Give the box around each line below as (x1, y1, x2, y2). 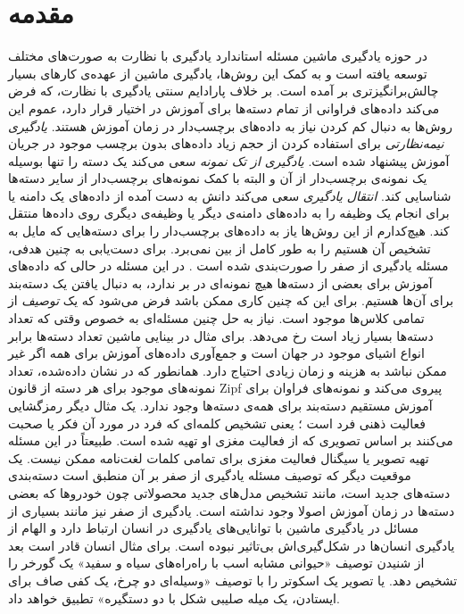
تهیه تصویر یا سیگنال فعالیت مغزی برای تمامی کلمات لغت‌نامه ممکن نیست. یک (8, 448, 429, 467)
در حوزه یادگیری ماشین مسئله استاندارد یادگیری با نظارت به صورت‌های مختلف (8, 46, 427, 65)
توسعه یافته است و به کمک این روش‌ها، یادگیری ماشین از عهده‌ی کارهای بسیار (8, 63, 427, 82)
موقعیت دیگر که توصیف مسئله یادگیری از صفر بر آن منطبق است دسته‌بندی (8, 466, 411, 485)
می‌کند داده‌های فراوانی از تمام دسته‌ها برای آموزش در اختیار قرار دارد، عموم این (8, 98, 440, 117)
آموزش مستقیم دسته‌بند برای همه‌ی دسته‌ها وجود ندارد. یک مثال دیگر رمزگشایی (8, 396, 433, 414)
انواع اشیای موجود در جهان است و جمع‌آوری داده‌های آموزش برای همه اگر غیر (8, 344, 425, 362)
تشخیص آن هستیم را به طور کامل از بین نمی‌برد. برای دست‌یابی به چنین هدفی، (8, 238, 431, 257)
